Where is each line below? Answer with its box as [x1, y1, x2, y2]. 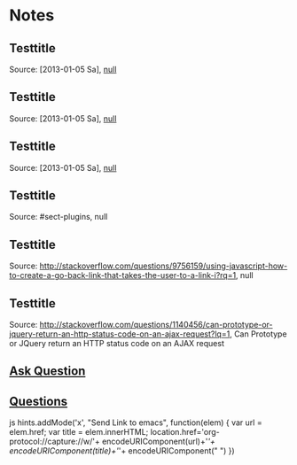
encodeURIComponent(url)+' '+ [101, 436, 215, 447]
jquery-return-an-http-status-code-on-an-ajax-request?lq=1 [9, 329, 231, 339]
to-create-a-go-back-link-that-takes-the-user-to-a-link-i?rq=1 [9, 270, 237, 281]
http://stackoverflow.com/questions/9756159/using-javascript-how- [39, 260, 288, 271]
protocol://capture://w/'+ [9, 436, 100, 447]
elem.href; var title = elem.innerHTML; [9, 427, 149, 438]
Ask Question [9, 364, 86, 379]
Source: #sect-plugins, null [9, 212, 108, 222]
